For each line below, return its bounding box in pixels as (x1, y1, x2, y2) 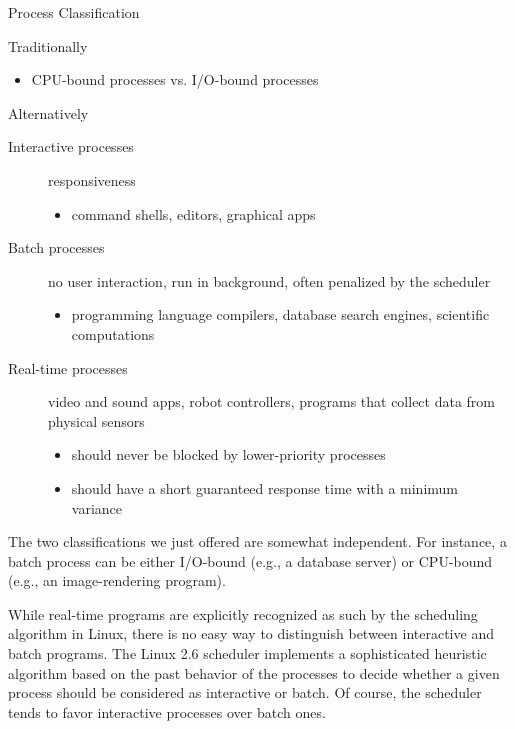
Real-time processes (8, 357, 128, 378)
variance (71, 497, 123, 518)
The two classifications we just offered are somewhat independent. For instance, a (8, 531, 507, 552)
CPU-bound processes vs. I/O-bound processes (31, 69, 319, 90)
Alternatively (8, 102, 89, 123)
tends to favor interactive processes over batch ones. (8, 701, 326, 722)
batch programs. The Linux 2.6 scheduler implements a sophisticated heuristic (8, 643, 487, 664)
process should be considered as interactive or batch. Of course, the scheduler (8, 682, 482, 703)
